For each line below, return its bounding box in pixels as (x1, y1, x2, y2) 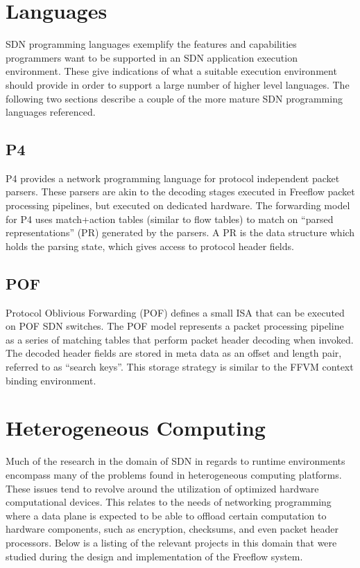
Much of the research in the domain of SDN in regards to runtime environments (6, 454, 345, 468)
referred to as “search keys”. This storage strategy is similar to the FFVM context (6, 360, 354, 374)
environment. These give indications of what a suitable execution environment (6, 64, 337, 78)
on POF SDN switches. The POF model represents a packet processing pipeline (6, 319, 344, 333)
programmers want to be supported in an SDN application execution (6, 50, 298, 64)
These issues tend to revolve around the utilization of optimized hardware (6, 481, 319, 495)
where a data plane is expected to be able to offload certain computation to (6, 508, 327, 522)
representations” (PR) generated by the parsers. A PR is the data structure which (6, 225, 355, 240)
